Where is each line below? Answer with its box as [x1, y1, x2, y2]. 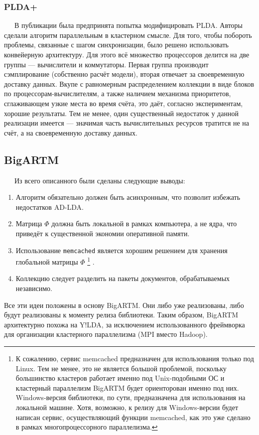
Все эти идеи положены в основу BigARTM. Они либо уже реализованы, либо [4, 299, 244, 310]
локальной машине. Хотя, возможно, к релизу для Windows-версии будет [15, 402, 239, 412]
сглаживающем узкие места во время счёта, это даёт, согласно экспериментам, [4, 98, 243, 108]
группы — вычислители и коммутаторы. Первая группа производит [4, 59, 209, 69]
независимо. [15, 283, 52, 293]
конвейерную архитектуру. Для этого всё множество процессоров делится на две [4, 49, 250, 59]
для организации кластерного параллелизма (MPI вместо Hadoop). [4, 329, 208, 339]
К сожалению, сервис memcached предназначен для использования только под [15, 353, 254, 363]
